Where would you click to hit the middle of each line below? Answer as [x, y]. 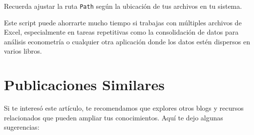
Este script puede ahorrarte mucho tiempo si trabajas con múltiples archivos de [123, 22]
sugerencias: [22, 127]
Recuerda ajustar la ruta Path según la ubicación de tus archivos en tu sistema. [123, 6]
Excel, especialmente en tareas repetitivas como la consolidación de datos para [121, 32]
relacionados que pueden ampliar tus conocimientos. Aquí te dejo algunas [114, 117]
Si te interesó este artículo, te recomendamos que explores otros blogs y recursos [124, 108]
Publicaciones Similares [84, 85]
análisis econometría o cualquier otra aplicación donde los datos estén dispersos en [127, 41]
